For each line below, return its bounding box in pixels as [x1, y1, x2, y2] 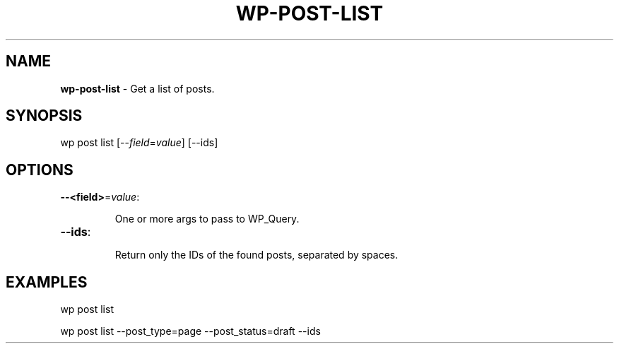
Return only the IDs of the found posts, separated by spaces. [114, 249, 399, 261]
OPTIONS [6, 160, 73, 179]
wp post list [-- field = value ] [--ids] [60, 136, 218, 149]
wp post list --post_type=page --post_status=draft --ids [60, 325, 321, 338]
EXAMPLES [6, 273, 88, 291]
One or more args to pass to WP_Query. [114, 213, 300, 225]
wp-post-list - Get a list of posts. [60, 82, 215, 95]
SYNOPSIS [6, 107, 83, 125]
